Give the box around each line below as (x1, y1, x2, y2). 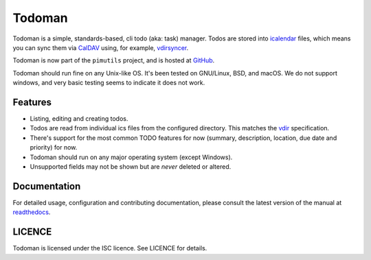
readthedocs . (12, 208, 51, 216)
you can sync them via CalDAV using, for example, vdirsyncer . (12, 43, 189, 51)
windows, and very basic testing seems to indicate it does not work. (12, 79, 205, 87)
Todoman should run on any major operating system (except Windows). (30, 153, 233, 161)
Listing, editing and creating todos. (30, 115, 128, 123)
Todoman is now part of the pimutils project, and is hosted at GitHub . (12, 56, 215, 64)
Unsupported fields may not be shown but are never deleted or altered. (30, 162, 232, 171)
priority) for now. (30, 143, 78, 152)
